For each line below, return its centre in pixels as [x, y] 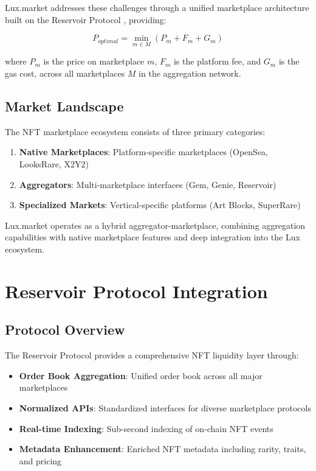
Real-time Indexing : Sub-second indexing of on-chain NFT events [146, 428]
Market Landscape [64, 106]
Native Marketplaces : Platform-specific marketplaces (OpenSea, [144, 152]
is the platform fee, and [217, 61]
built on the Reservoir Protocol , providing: [86, 19]
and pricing [40, 460]
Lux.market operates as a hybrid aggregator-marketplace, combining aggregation [155, 225]
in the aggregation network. [190, 73]
